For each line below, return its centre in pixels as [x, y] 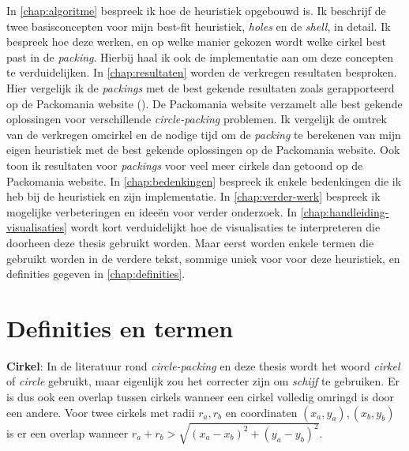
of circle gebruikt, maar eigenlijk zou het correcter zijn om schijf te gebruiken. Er [203, 381]
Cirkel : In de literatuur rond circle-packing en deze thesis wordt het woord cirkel [203, 365]
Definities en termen [120, 327]
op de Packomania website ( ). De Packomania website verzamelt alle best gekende [204, 103]
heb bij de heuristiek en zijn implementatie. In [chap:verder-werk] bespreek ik [193, 196]
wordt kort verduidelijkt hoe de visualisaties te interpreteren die [225, 227]
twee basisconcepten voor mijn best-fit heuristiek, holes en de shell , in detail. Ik [199, 26]
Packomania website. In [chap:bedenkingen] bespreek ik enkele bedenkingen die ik [204, 180]
